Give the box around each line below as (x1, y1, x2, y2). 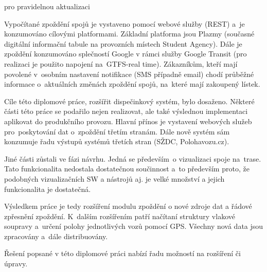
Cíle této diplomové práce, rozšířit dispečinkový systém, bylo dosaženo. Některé (4, 95, 255, 106)
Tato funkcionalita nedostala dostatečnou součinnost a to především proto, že (4, 163, 250, 174)
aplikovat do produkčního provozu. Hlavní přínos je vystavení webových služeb (4, 115, 252, 126)
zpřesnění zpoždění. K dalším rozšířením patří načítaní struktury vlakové (4, 210, 235, 221)
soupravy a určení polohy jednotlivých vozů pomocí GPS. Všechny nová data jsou (4, 221, 263, 231)
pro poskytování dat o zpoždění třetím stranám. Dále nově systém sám (4, 126, 230, 137)
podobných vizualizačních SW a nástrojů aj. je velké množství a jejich (4, 173, 225, 184)
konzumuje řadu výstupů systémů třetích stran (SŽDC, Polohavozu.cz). (4, 136, 229, 147)
